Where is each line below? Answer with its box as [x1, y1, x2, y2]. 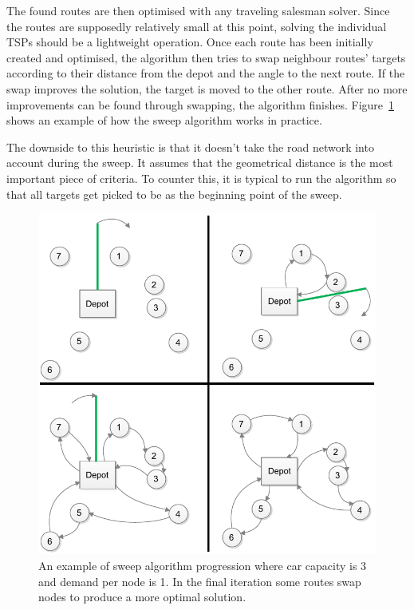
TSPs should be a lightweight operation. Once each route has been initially [6, 34, 373, 50]
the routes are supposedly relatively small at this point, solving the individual [6, 18, 387, 34]
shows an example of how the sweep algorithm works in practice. [6, 112, 322, 129]
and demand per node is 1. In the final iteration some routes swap [38, 572, 361, 589]
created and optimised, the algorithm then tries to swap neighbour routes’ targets [6, 49, 406, 65]
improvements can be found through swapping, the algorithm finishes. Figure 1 [6, 96, 395, 113]
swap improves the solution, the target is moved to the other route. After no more [6, 80, 408, 97]
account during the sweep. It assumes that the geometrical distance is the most [6, 154, 393, 171]
